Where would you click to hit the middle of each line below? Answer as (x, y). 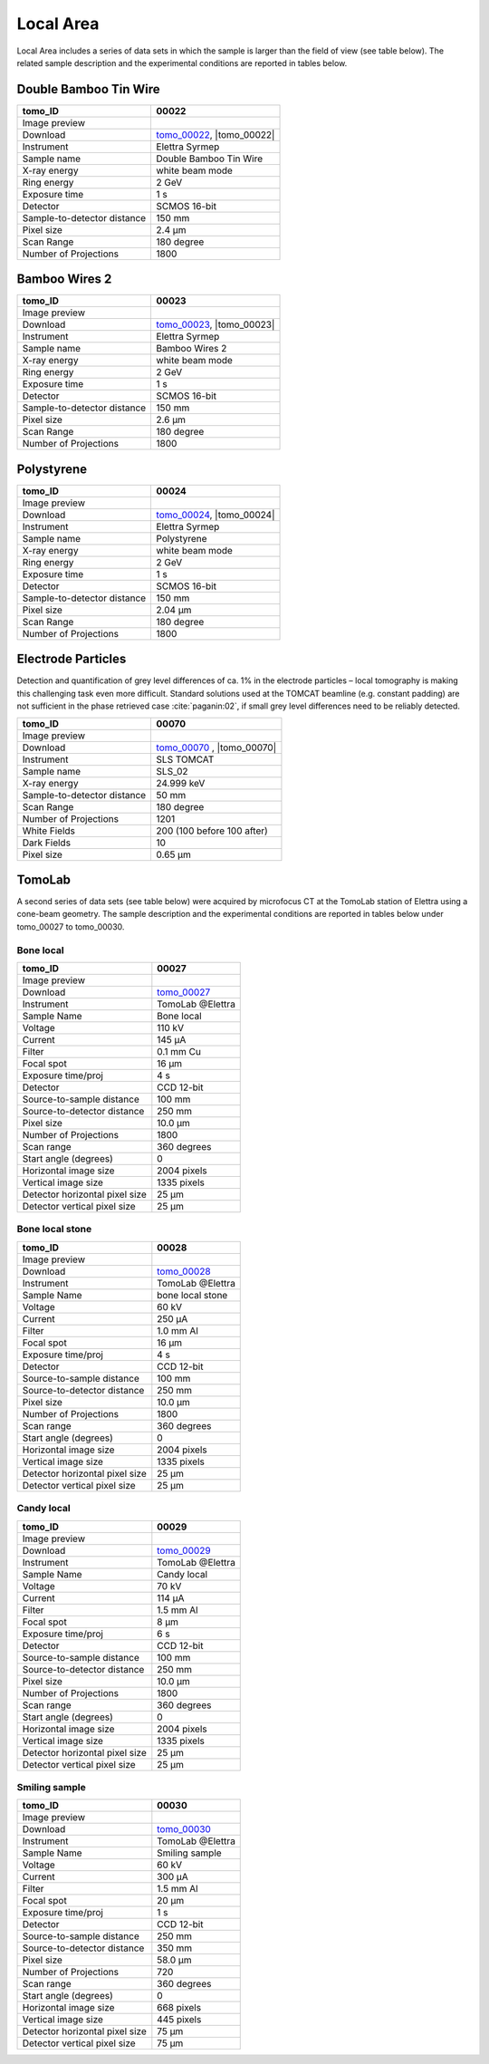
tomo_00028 (184, 1271)
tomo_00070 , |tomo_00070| (216, 747)
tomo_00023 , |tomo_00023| (216, 324)
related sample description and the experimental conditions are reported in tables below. (182, 63)
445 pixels (179, 2020)
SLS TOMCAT (185, 759)
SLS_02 (173, 771)
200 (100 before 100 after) (212, 831)
